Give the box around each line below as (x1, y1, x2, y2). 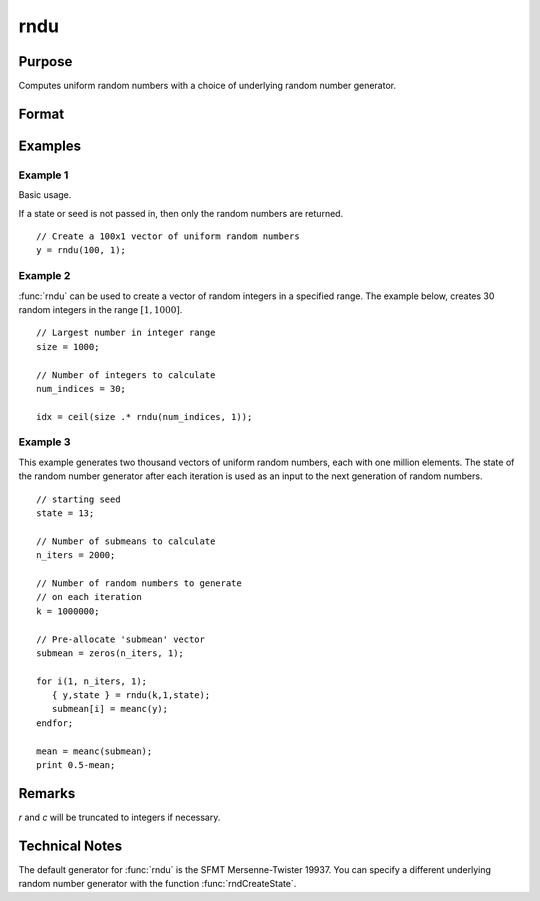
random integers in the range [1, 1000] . (18, 303, 183, 315)
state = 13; (36, 507, 95, 519)
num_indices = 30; (36, 383, 127, 394)
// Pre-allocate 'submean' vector (36, 633, 205, 645)
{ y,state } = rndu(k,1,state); (51, 690, 211, 701)
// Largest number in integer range (36, 327, 216, 339)
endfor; (36, 717, 74, 729)
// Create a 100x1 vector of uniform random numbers (36, 231, 300, 242)
